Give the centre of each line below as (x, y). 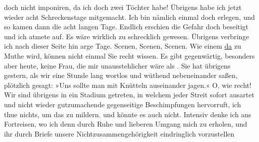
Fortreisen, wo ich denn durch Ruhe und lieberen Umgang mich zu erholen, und (126, 124)
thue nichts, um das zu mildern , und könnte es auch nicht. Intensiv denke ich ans (128, 114)
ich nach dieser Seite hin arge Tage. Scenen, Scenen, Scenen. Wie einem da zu (123, 46)
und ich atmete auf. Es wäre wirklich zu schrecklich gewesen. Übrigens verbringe (127, 36)
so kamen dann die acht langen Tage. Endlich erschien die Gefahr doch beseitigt (126, 27)
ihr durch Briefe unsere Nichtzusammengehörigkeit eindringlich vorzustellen (119, 133)
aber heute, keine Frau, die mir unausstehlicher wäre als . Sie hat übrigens (117, 65)
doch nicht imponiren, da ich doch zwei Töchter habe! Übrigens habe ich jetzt (123, 7)
